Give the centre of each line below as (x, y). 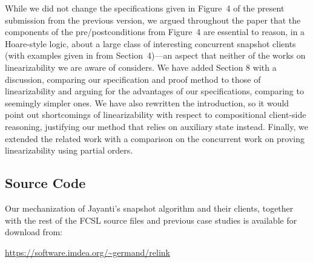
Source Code (45, 183)
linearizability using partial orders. (69, 150)
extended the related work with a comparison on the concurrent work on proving (155, 138)
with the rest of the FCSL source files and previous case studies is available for (151, 220)
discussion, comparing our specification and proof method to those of (133, 79)
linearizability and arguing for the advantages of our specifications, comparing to (154, 91)
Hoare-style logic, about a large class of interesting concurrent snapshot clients (150, 43)
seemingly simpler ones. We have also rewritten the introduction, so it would (147, 102)
